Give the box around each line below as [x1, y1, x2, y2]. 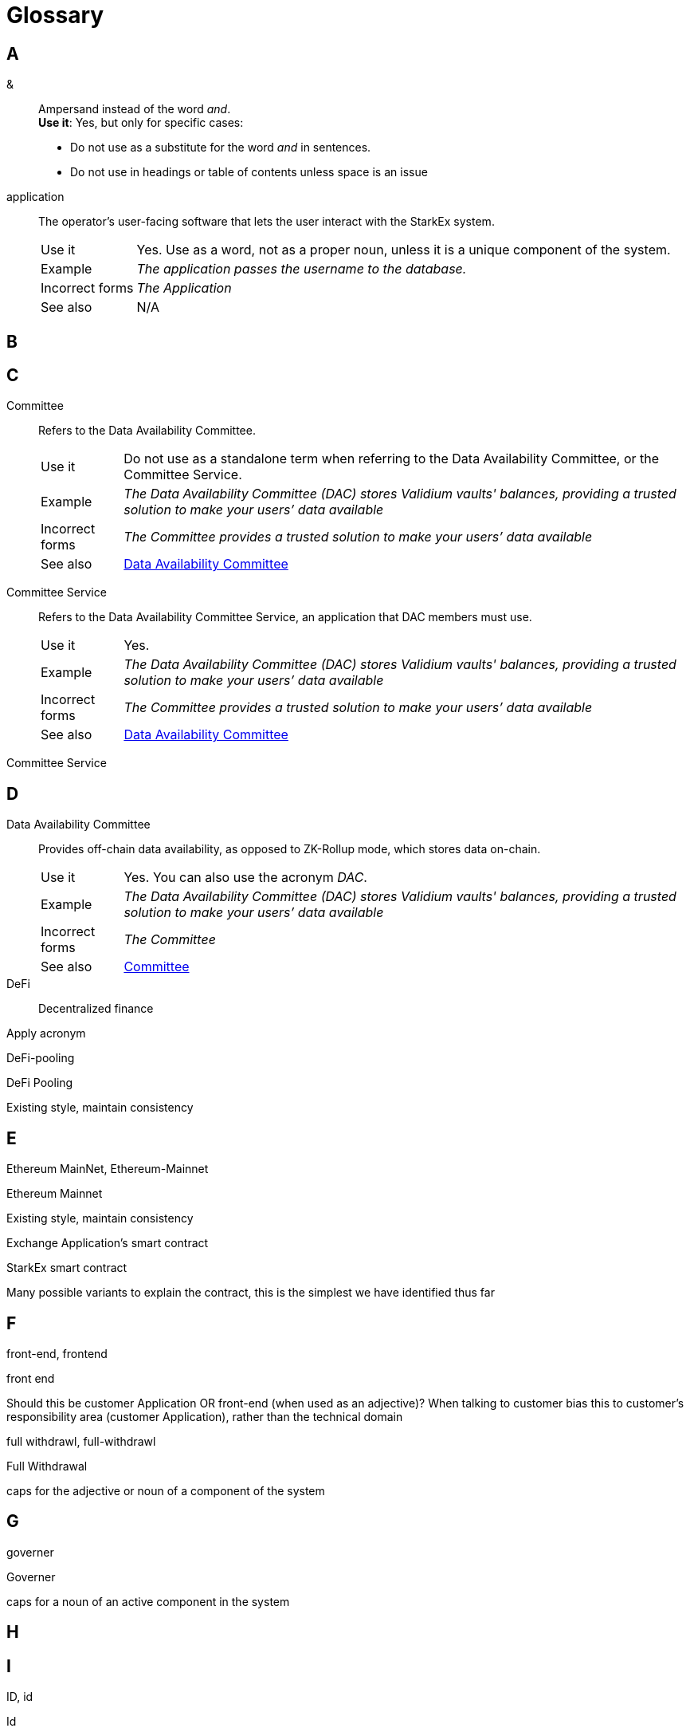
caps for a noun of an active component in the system [6, 1594, 290, 1608]
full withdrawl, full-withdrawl [6, 1434, 156, 1448]
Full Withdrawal [6, 1458, 88, 1473]
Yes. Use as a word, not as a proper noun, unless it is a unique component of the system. [136, 242, 671, 258]
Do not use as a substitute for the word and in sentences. [70, 140, 371, 155]
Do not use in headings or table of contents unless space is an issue [70, 165, 428, 179]
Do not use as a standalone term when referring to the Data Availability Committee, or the [123, 451, 660, 467]
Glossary [6, 2, 104, 29]
